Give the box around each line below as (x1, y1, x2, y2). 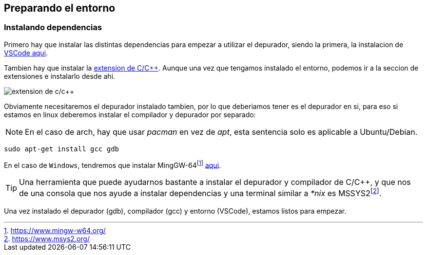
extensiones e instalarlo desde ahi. (4, 72, 116, 80)
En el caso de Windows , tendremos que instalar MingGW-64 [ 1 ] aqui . (4, 159, 221, 169)
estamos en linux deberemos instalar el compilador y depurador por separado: (4, 110, 256, 119)
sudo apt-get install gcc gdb (4, 145, 119, 153)
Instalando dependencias (4, 22, 102, 33)
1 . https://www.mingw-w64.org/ (4, 226, 106, 235)
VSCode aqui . (4, 48, 48, 57)
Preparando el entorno (4, 2, 116, 14)
